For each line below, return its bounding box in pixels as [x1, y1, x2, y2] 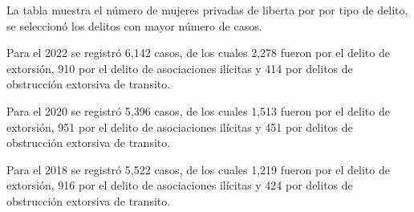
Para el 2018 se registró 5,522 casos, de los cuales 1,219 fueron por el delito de [6, 161, 390, 177]
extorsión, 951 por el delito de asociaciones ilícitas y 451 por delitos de [6, 118, 353, 135]
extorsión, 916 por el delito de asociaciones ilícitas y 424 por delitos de [6, 177, 353, 194]
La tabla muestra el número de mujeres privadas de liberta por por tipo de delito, [6, 2, 408, 18]
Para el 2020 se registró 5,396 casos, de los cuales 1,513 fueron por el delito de [6, 102, 390, 119]
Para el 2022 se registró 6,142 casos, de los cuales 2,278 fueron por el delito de [6, 44, 390, 61]
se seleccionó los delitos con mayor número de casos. [6, 17, 262, 34]
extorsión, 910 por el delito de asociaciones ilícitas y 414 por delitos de [6, 59, 353, 76]
